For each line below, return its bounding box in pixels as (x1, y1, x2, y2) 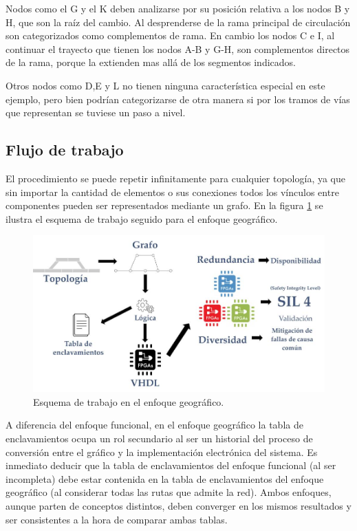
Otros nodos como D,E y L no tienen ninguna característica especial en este (6, 78, 325, 92)
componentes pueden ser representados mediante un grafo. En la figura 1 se (6, 198, 323, 213)
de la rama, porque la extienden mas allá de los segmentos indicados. (6, 55, 296, 69)
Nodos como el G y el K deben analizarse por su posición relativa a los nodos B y (6, 1, 350, 15)
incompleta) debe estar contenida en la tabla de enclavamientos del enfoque (6, 471, 324, 486)
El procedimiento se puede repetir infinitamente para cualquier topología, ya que (6, 171, 346, 185)
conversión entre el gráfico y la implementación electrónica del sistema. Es (6, 444, 318, 459)
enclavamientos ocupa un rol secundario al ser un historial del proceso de (6, 431, 313, 445)
